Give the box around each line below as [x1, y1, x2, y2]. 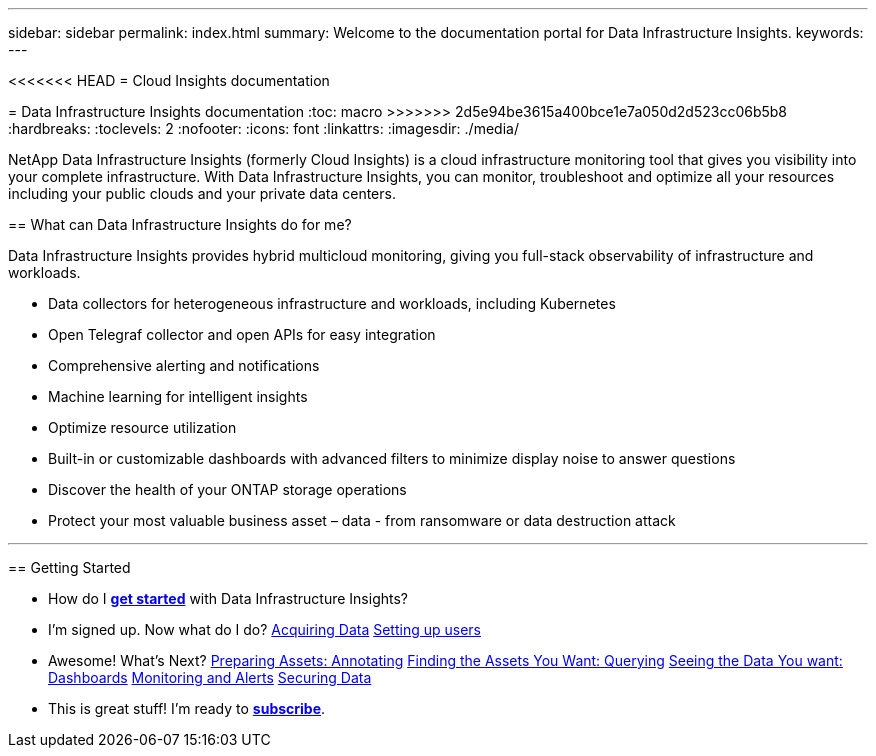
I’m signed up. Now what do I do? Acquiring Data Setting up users [48, 621, 481, 638]
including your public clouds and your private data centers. [8, 185, 396, 202]
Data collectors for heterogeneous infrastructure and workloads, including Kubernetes [48, 295, 616, 312]
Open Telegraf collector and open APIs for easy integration [48, 326, 436, 343]
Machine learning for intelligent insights [48, 388, 308, 405]
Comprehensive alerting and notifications [48, 357, 320, 374]
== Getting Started [8, 559, 131, 576]
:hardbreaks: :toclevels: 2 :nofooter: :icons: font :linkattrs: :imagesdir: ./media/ [8, 120, 519, 137]
